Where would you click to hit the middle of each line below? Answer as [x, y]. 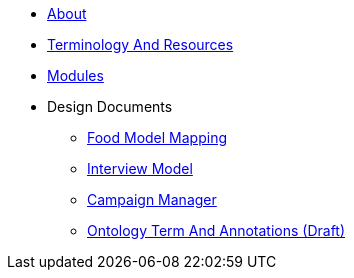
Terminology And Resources [140, 44]
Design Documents [110, 106]
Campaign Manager [152, 199]
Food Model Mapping [157, 137]
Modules [75, 75]
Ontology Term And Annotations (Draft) [216, 230]
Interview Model [140, 168]
